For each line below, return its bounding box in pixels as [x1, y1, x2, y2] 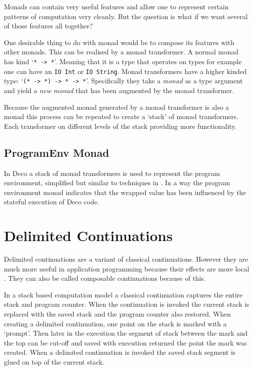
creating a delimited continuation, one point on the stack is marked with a [4, 318, 227, 328]
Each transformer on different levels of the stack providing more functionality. [4, 121, 237, 131]
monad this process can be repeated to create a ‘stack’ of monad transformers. [4, 111, 239, 122]
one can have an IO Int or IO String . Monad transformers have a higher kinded [4, 66, 247, 76]
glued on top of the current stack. [4, 356, 105, 367]
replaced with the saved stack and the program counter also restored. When [4, 308, 231, 319]
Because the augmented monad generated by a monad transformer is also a [4, 101, 229, 112]
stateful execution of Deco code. [4, 197, 100, 207]
